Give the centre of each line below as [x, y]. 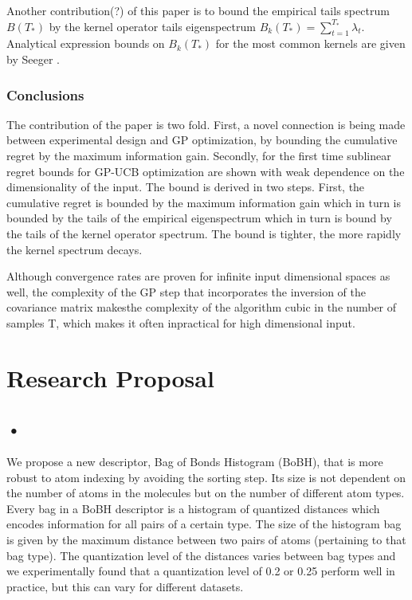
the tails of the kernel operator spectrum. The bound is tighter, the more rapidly [204, 233]
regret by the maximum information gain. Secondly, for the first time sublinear [199, 155]
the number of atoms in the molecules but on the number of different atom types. [206, 493]
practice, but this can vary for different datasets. [125, 586]
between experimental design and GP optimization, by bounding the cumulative [202, 140]
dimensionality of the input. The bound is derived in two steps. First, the [186, 187]
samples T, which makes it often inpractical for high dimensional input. [181, 322]
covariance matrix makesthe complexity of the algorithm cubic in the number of [202, 307]
